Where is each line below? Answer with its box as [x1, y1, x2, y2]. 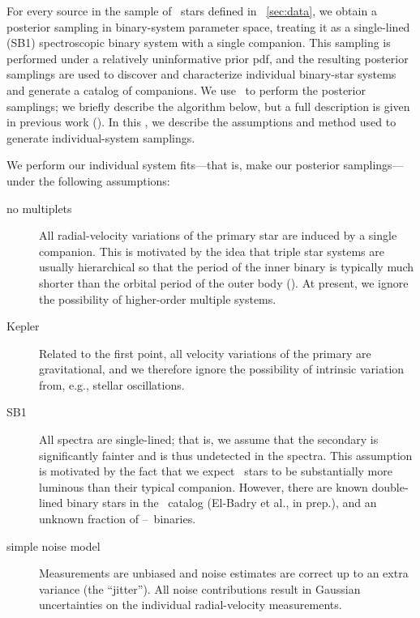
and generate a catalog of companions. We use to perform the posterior [6, 81, 366, 98]
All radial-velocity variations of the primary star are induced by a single [39, 227, 397, 244]
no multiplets [6, 199, 72, 216]
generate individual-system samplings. [6, 129, 195, 146]
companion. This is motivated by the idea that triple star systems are [39, 242, 384, 259]
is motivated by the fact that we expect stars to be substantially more [39, 462, 392, 479]
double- [371, 478, 409, 495]
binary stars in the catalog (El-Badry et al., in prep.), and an [66, 494, 377, 511]
